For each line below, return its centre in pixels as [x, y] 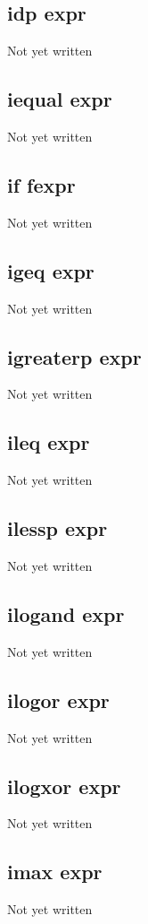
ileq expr [49, 442]
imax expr [55, 872]
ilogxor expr [64, 786]
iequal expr [60, 99]
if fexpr [41, 184]
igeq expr [51, 270]
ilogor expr [58, 699]
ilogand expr [66, 613]
